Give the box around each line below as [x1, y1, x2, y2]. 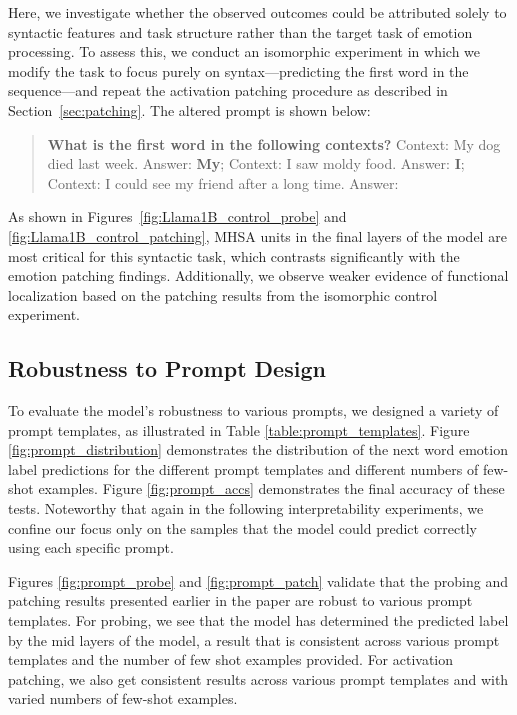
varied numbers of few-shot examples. [8, 688, 238, 709]
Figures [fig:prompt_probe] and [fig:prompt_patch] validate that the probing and [8, 570, 508, 591]
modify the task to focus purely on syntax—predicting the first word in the [8, 60, 469, 81]
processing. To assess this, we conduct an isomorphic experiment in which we [8, 41, 481, 62]
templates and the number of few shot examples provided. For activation [8, 649, 454, 670]
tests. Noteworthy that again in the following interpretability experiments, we [8, 498, 484, 519]
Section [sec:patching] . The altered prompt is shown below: [8, 99, 371, 120]
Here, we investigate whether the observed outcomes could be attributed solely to [8, 2, 507, 22]
